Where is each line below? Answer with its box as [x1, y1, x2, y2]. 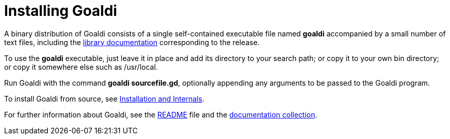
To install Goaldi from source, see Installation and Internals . [4, 94, 205, 103]
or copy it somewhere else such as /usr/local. [4, 62, 158, 71]
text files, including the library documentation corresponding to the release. [4, 37, 260, 47]
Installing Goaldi [4, 2, 117, 19]
